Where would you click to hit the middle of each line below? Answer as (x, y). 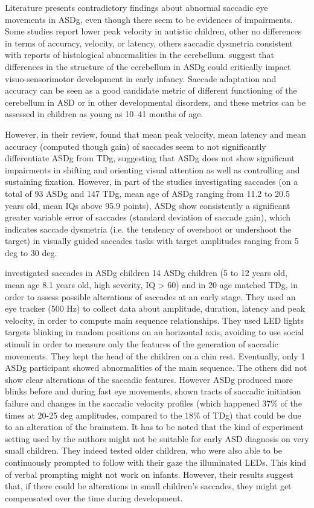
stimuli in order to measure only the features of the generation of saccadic (142, 344)
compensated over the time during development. (94, 497)
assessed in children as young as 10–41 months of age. (104, 114)
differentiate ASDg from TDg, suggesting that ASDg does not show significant (150, 158)
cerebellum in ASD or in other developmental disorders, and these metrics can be (155, 102)
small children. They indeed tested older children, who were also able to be (143, 450)
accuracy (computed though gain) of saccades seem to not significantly (136, 146)
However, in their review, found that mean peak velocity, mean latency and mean (155, 134)
